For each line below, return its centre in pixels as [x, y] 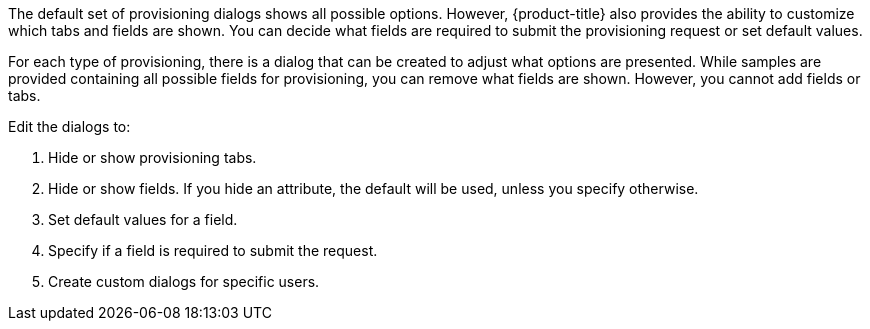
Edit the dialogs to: [69, 126]
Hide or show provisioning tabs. [152, 157]
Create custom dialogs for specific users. [184, 281]
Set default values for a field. [143, 219]
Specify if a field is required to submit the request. [213, 250]
